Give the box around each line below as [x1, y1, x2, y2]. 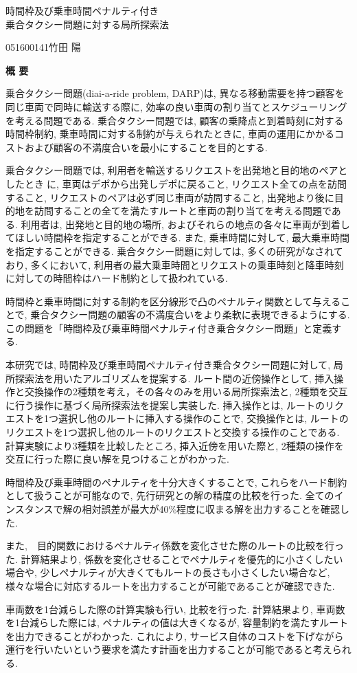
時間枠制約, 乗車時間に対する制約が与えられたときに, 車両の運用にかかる [5, 126, 335, 141]
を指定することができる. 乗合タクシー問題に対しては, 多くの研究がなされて [5, 243, 343, 258]
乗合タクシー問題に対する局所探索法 [5, 16, 169, 31]
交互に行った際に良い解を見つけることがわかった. [5, 452, 229, 466]
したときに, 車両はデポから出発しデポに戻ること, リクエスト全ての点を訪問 [5, 176, 347, 190]
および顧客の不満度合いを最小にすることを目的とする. [24, 140, 268, 154]
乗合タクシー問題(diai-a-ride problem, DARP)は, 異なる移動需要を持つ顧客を [5, 86, 345, 100]
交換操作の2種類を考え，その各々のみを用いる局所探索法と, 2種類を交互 [24, 384, 348, 399]
